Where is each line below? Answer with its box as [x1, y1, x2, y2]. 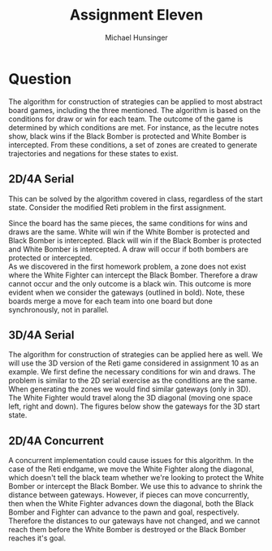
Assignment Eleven [69, 6, 204, 24]
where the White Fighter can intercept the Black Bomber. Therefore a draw [8, 270, 258, 280]
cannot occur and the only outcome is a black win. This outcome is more [8, 278, 252, 288]
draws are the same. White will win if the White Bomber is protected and [8, 226, 250, 237]
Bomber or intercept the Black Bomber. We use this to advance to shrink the [8, 482, 262, 492]
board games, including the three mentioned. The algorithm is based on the [8, 105, 261, 115]
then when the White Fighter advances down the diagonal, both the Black [8, 499, 254, 509]
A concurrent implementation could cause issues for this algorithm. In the [8, 456, 254, 466]
